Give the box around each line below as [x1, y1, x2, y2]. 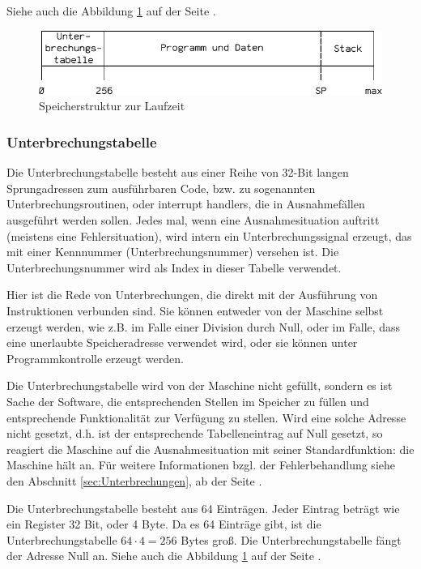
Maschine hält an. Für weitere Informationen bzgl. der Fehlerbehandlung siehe [6, 456, 395, 473]
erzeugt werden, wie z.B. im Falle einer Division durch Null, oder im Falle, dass [6, 318, 401, 335]
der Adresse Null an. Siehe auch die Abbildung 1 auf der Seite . [6, 547, 321, 564]
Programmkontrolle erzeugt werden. [6, 349, 184, 366]
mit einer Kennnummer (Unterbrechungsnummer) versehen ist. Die [6, 243, 339, 260]
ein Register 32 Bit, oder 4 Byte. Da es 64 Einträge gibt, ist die [6, 516, 321, 533]
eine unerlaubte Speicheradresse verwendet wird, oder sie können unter [6, 334, 358, 351]
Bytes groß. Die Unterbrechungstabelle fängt [181, 531, 402, 548]
